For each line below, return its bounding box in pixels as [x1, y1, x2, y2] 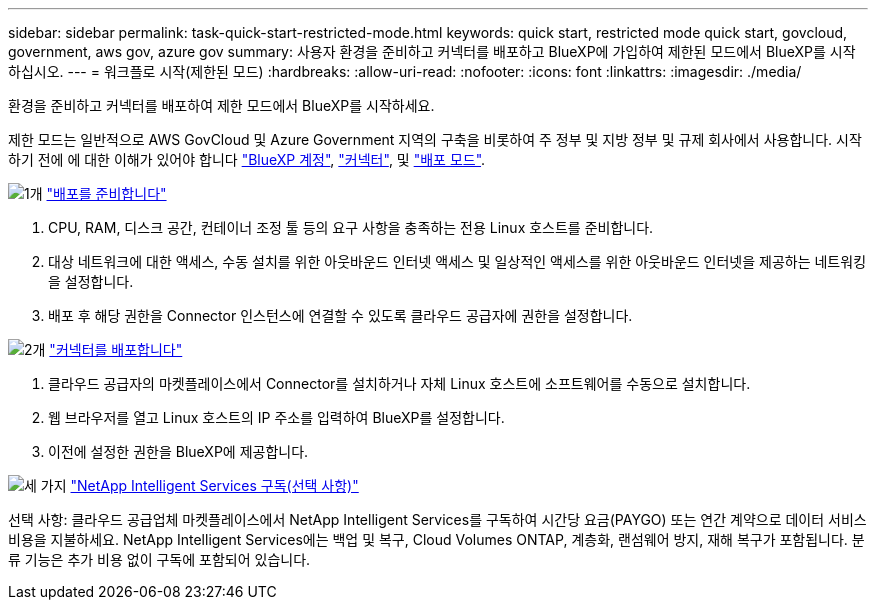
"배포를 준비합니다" [46, 185, 167, 202]
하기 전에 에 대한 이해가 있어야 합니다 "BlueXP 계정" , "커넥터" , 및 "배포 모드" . [8, 151, 486, 168]
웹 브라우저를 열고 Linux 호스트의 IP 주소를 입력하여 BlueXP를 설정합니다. [48, 409, 505, 426]
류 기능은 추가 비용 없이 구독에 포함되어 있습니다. [8, 551, 311, 568]
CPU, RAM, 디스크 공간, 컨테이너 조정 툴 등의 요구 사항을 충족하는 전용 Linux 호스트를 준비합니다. [48, 219, 654, 236]
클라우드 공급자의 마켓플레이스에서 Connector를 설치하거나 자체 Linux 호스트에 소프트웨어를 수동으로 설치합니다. [48, 375, 751, 392]
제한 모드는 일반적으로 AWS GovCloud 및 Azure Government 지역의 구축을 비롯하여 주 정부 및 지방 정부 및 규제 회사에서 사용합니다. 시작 [8, 131, 862, 148]
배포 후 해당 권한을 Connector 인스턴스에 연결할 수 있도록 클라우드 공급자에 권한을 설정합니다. [48, 307, 633, 324]
